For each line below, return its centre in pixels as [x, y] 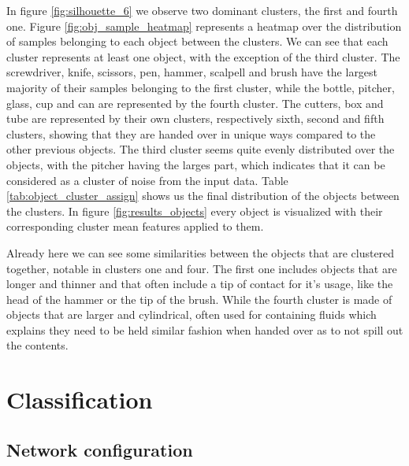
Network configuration [100, 449]
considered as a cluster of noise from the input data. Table [147, 180]
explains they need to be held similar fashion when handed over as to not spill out [205, 329]
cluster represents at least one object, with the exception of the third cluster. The [203, 56]
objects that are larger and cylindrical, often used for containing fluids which [191, 314]
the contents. [37, 345]
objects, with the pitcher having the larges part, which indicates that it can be [196, 164]
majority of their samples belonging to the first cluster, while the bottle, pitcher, [201, 87]
